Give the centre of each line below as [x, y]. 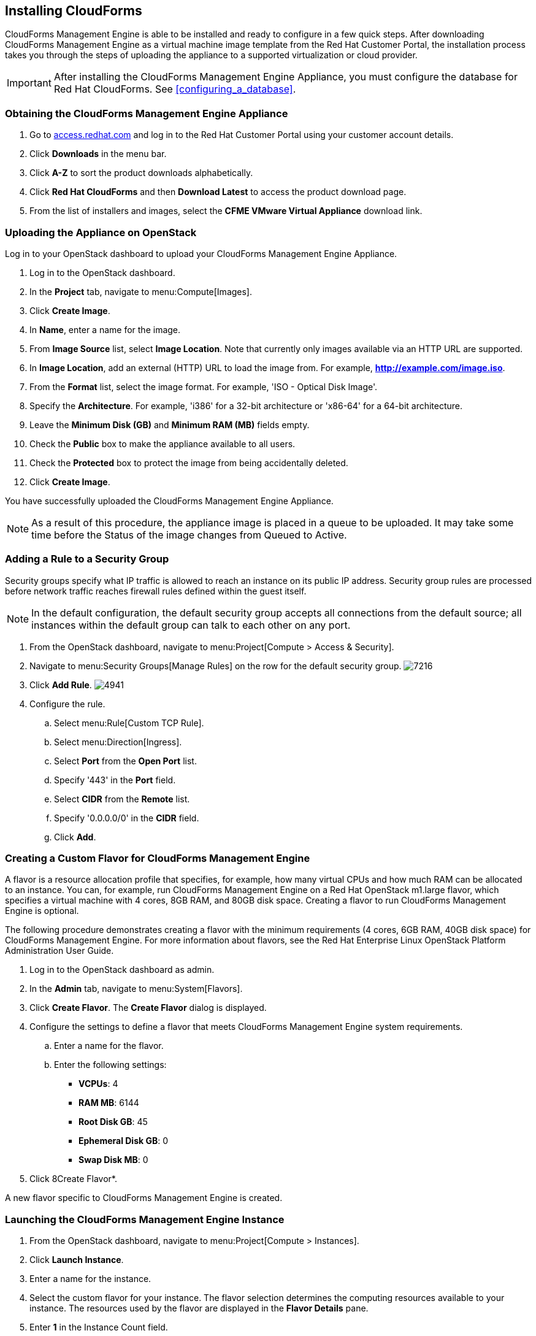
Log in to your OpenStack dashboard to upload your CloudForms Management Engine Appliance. [201, 253]
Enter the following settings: [110, 1065]
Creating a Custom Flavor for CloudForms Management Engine [158, 858]
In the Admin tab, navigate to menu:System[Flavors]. [136, 989]
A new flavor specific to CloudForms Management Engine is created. [144, 1198]
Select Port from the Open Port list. [125, 761]
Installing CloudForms [74, 11]
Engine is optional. [42, 911]
